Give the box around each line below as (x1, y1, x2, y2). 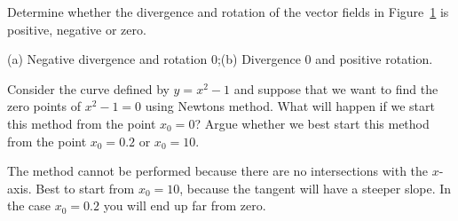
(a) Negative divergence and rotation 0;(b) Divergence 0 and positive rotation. (7, 50, 433, 68)
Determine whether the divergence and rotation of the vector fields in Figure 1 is (7, 3, 449, 20)
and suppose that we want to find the (233, 79, 438, 98)
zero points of (7, 97, 81, 115)
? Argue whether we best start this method (194, 114, 430, 132)
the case (7, 196, 51, 215)
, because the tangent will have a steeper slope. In (179, 178, 452, 197)
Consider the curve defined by (7, 79, 170, 98)
